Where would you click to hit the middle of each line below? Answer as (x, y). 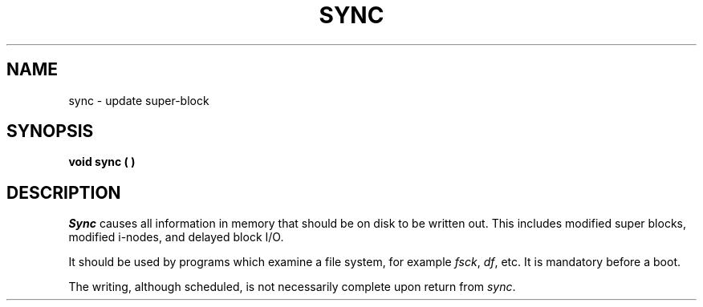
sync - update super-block (139, 100)
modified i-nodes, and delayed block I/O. (176, 237)
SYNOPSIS (50, 131)
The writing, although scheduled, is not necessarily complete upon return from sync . (292, 287)
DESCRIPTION (64, 192)
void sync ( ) (102, 162)
